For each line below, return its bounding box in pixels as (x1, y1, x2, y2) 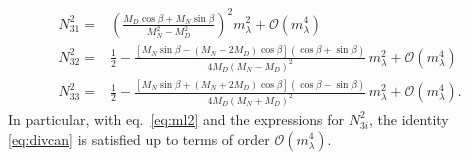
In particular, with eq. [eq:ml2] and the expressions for (8, 108, 345, 129)
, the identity (369, 108, 449, 129)
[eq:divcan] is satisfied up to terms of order (8, 128, 270, 149)
